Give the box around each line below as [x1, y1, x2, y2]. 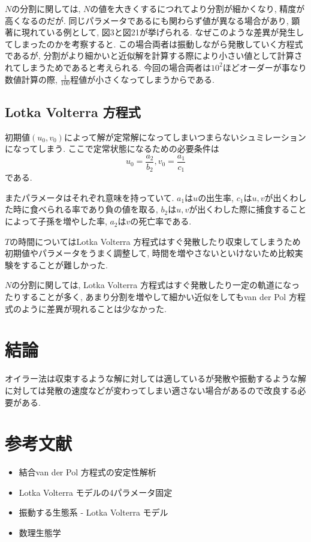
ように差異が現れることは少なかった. [21, 302, 167, 315]
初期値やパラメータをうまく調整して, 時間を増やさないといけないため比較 [5, 247, 295, 259]
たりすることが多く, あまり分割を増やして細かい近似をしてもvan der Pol [5, 291, 286, 303]
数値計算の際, [5, 73, 58, 85]
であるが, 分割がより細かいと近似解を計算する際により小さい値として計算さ [5, 49, 303, 62]
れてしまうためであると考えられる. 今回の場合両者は [5, 61, 211, 73]
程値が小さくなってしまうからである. [70, 73, 215, 85]
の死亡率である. [130, 215, 192, 227]
